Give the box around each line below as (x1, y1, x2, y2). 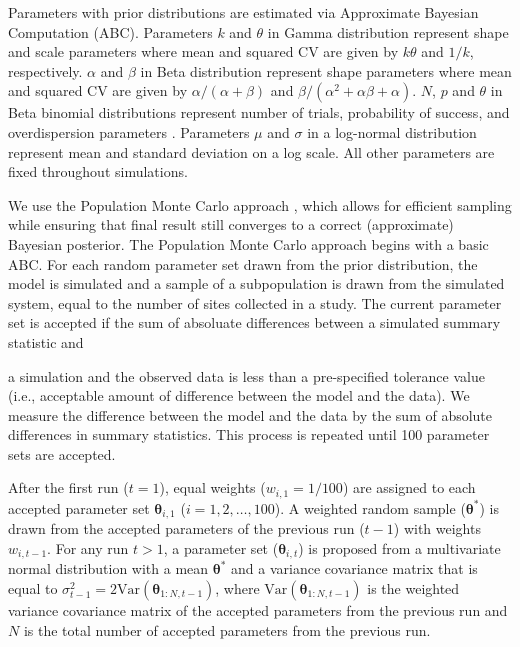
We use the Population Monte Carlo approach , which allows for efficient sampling (8, 194, 512, 215)
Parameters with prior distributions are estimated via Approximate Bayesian (8, 2, 479, 22)
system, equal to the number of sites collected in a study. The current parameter (8, 292, 502, 313)
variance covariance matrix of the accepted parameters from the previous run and (8, 600, 508, 621)
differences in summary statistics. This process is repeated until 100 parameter (8, 424, 490, 445)
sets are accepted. (8, 443, 116, 464)
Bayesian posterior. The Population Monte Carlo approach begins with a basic (8, 233, 489, 254)
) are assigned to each (342, 477, 476, 498)
